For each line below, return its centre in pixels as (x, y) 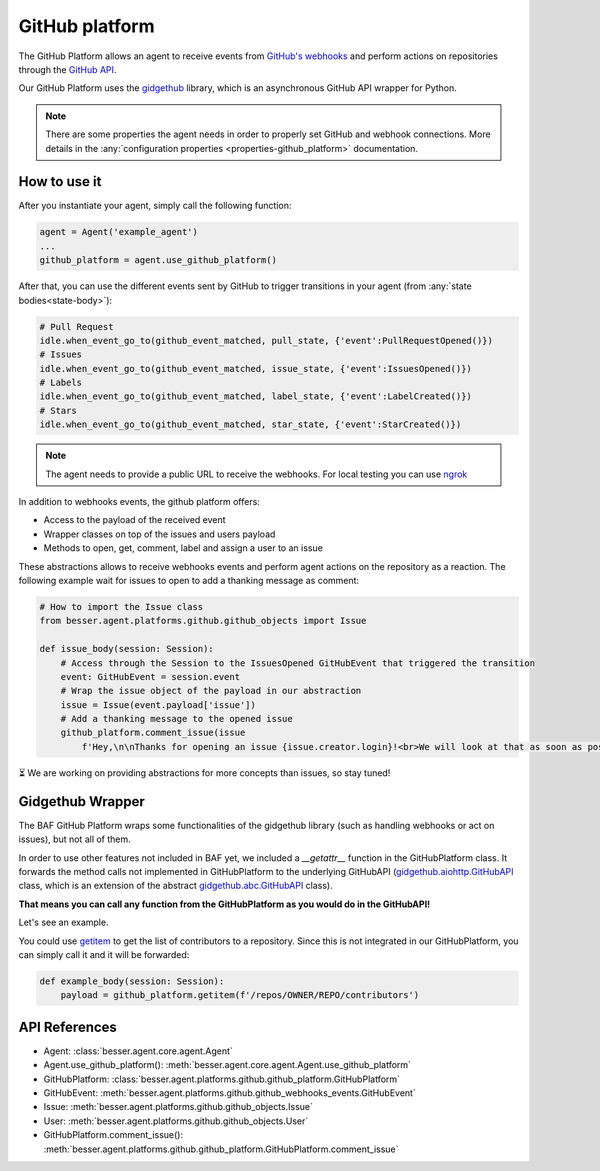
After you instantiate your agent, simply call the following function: (155, 206)
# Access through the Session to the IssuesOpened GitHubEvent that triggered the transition (297, 663)
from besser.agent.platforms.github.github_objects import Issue (203, 621)
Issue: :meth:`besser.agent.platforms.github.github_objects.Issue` (178, 1107)
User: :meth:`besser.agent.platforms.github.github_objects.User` (176, 1121)
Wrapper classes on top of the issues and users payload (159, 534)
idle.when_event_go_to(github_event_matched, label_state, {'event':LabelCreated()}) (255, 396)
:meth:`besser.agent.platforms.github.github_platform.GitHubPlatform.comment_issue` (221, 1149)
